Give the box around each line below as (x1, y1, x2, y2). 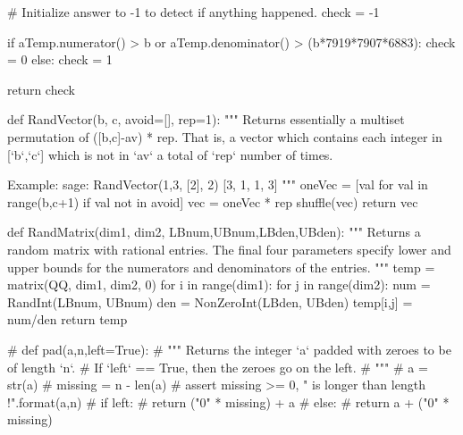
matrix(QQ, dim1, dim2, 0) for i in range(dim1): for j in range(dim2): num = (7, 275, 431, 294)
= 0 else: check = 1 (7, 50, 113, 69)
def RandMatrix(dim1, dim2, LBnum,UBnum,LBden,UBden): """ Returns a (7, 222, 421, 241)
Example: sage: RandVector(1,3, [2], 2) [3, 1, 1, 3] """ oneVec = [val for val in (7, 175, 428, 194)
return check (7, 79, 75, 98)
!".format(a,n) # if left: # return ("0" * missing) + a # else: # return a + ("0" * (7, 392, 450, 411)
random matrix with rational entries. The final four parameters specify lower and (7, 239, 451, 258)
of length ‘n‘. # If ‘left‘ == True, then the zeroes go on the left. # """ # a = (7, 357, 428, 376)
